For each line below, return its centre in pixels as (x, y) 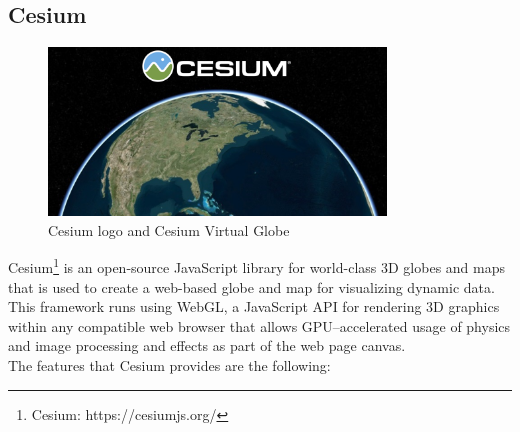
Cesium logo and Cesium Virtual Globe (169, 229)
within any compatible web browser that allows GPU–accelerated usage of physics (259, 325)
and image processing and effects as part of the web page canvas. (207, 345)
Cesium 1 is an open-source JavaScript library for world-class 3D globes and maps (256, 265)
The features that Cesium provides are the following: (169, 364)
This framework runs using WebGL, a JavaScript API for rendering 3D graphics (254, 306)
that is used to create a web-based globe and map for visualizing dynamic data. (251, 286)
